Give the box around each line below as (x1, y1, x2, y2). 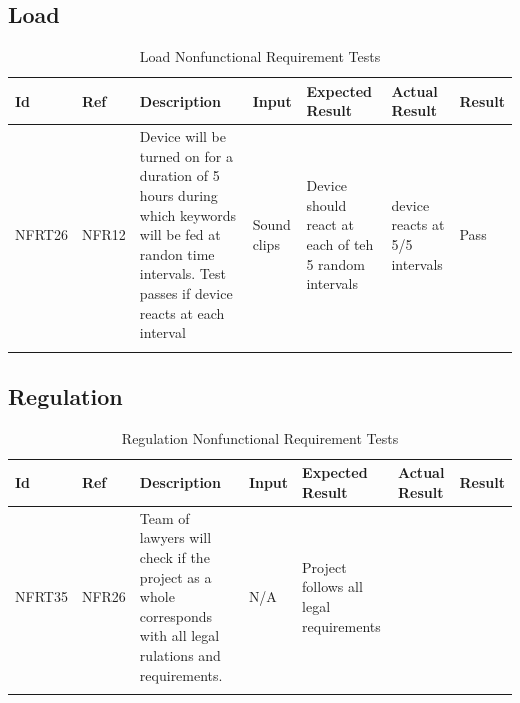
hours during (139, 185, 218, 206)
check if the (139, 546, 210, 567)
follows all (302, 576, 363, 597)
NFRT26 (15, 224, 68, 245)
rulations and (139, 644, 221, 665)
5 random (306, 253, 365, 274)
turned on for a (139, 145, 233, 166)
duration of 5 (139, 165, 220, 186)
